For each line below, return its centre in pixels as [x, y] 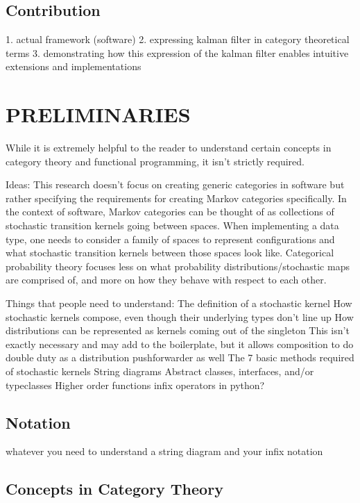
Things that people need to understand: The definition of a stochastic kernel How [179, 303]
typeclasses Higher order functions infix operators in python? [135, 385]
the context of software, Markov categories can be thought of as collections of [170, 212]
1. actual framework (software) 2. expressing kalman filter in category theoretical [178, 39]
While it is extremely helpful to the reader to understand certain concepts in [169, 148]
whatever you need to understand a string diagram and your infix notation [164, 451]
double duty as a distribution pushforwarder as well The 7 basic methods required [180, 357]
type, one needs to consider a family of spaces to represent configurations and [170, 239]
